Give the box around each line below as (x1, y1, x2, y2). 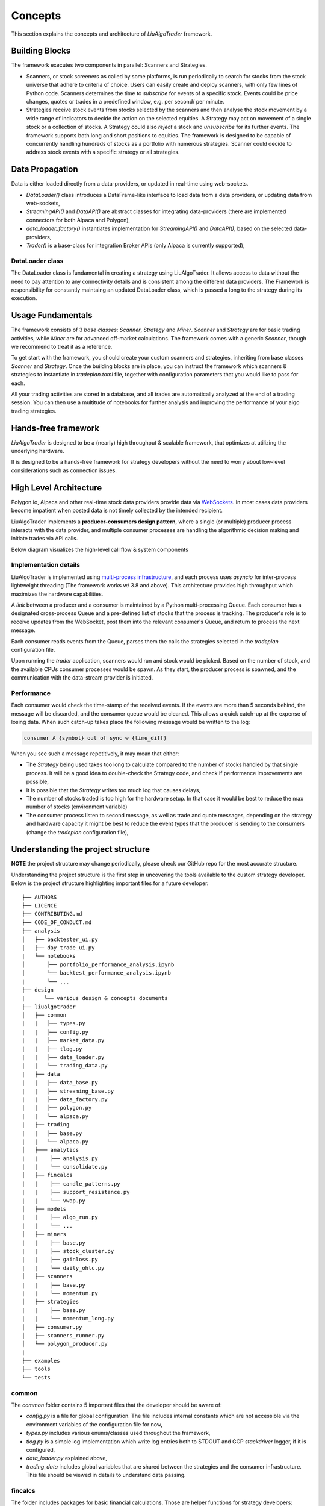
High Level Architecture (11, 483, 102, 493)
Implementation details (11, 561, 81, 569)
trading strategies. (11, 407, 57, 414)
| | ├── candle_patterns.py (22, 1180, 120, 1187)
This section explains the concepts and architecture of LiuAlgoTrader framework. (11, 30, 212, 37)
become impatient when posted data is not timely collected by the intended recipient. (11, 507, 223, 514)
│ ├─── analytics (22, 1146, 79, 1154)
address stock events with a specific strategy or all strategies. (26, 148, 180, 156)
